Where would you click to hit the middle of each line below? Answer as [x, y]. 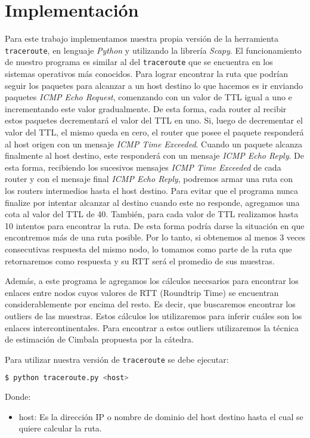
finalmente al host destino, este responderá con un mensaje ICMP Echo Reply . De [154, 155]
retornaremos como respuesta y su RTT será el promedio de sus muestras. [140, 260]
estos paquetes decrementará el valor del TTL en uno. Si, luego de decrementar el [154, 120]
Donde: [18, 397]
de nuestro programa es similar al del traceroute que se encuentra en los [139, 62]
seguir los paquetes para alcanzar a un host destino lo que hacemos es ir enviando [154, 85]
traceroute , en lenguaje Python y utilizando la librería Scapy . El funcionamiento [153, 50]
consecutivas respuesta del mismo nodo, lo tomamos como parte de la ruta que [148, 249]
